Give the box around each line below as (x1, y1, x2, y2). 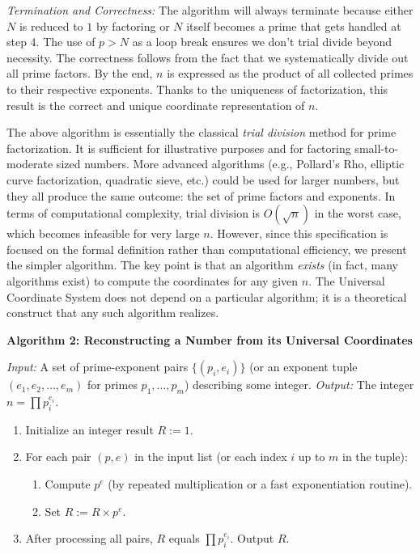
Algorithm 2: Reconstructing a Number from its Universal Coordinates (6, 331, 413, 348)
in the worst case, (314, 205, 401, 222)
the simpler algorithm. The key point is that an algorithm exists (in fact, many (6, 256, 398, 273)
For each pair (25, 448, 91, 465)
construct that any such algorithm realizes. (6, 304, 219, 321)
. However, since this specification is (210, 225, 388, 242)
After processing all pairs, (25, 530, 153, 547)
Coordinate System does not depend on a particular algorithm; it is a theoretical (6, 288, 407, 305)
